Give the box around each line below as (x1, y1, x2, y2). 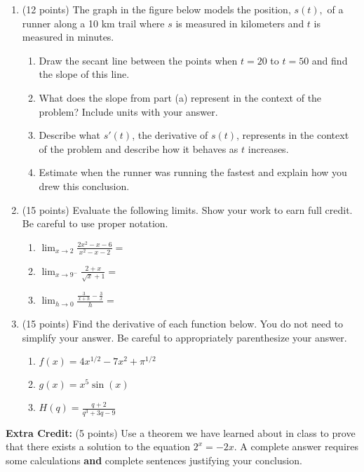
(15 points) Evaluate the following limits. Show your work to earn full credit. (22, 202, 353, 217)
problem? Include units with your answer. (39, 104, 218, 119)
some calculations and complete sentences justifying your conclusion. (6, 452, 302, 467)
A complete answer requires (240, 439, 358, 454)
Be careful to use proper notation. (22, 216, 168, 231)
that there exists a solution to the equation (6, 439, 191, 454)
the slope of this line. (39, 67, 130, 81)
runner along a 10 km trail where (22, 15, 165, 30)
